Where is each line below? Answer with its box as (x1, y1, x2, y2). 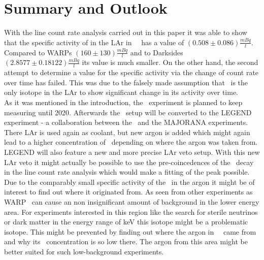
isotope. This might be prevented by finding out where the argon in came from (4, 226, 256, 237)
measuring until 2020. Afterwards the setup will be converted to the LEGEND (4, 107, 252, 117)
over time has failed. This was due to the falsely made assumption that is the (4, 77, 248, 87)
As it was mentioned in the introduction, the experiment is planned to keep (4, 96, 243, 107)
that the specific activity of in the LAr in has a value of (4, 37, 184, 47)
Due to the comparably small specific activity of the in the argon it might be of (4, 176, 255, 187)
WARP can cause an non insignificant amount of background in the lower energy (4, 196, 259, 207)
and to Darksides (130, 47, 183, 57)
